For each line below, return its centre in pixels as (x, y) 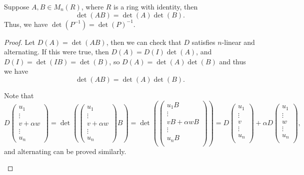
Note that (19, 95)
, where (92, 6)
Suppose (17, 6)
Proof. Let (19, 42)
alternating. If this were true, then (56, 52)
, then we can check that (144, 42)
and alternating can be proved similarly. (65, 151)
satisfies (203, 42)
